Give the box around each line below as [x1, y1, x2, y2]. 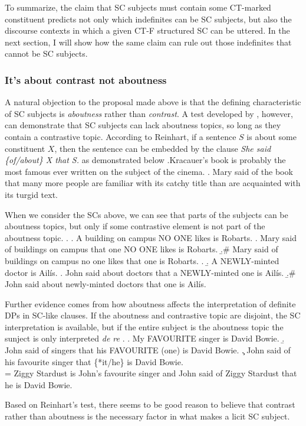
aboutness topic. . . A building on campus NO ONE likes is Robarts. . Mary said [5, 231, 297, 243]
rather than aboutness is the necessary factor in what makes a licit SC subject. [5, 410, 290, 422]
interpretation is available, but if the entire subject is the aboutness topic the [5, 320, 284, 333]
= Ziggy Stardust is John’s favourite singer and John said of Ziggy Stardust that [5, 367, 297, 379]
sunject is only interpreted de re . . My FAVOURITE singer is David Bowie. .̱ [5, 332, 285, 344]
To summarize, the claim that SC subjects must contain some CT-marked [5, 1, 271, 13]
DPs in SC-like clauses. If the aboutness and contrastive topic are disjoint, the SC [5, 309, 301, 321]
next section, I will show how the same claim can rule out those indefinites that [5, 35, 292, 48]
